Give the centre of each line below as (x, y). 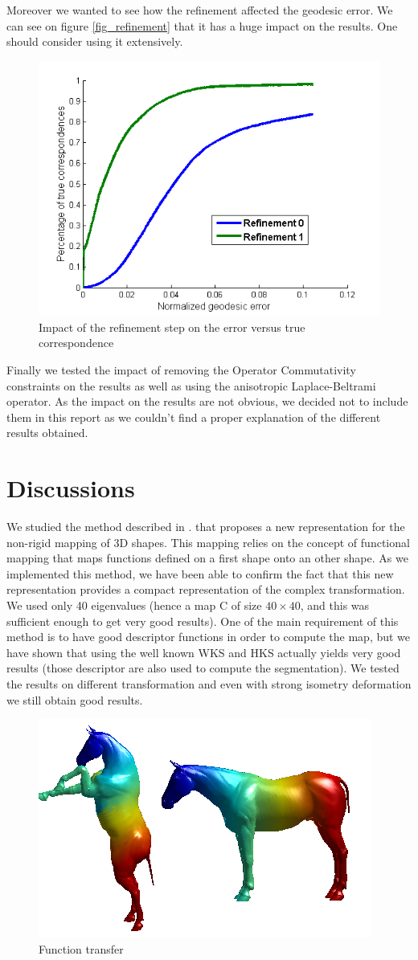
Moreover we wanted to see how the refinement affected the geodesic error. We (200, 10)
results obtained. (47, 433)
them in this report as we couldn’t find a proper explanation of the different (194, 417)
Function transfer (81, 948)
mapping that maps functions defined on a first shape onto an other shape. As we (207, 558)
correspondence (76, 343)
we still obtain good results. (75, 699)
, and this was (335, 605)
